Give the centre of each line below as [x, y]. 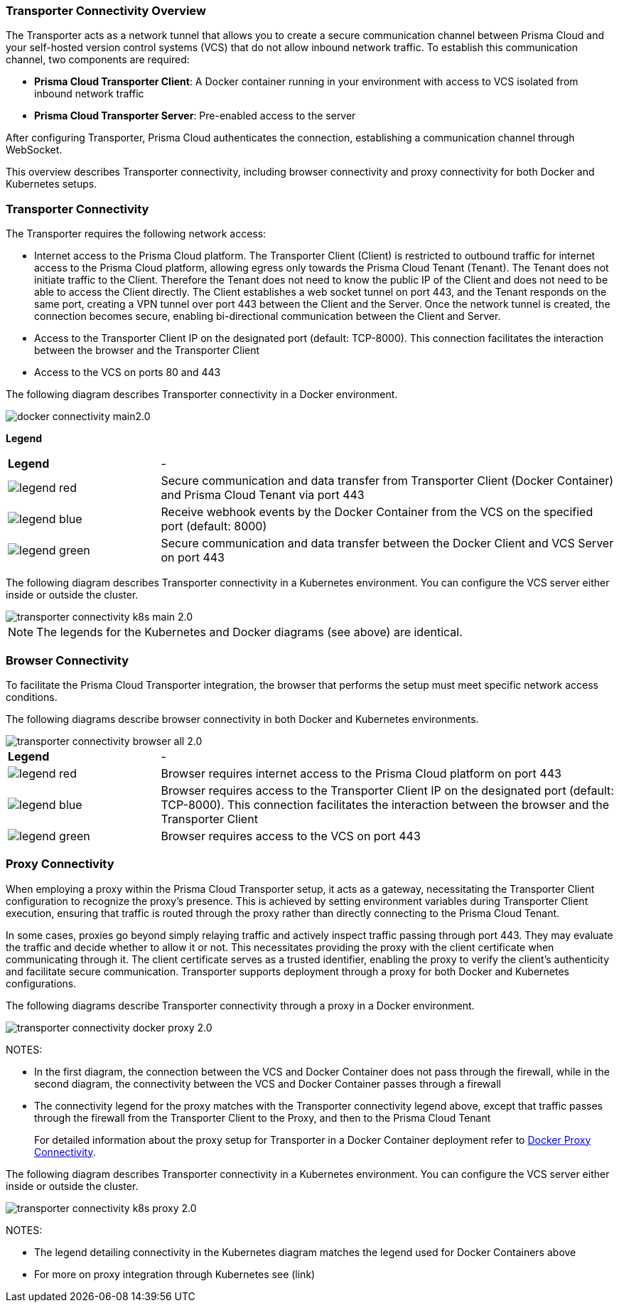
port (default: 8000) [214, 526]
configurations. [41, 983]
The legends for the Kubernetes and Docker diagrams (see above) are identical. [249, 632]
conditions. [32, 697]
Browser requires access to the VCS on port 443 [291, 836]
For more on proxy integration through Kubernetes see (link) [175, 1274]
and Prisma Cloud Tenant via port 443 [263, 495]
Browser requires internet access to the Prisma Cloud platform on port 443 [361, 773]
